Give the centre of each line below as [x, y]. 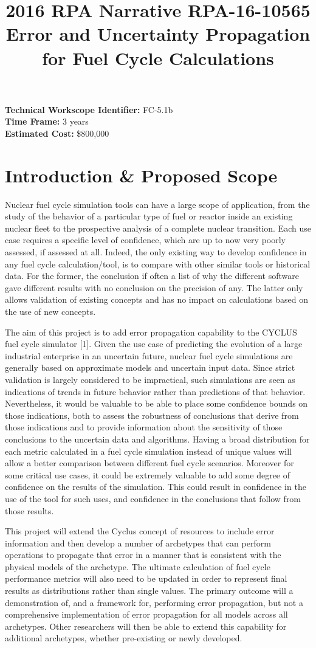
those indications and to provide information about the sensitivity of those [144, 427]
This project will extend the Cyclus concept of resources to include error [140, 531]
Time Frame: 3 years [47, 121]
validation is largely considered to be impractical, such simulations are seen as [150, 379]
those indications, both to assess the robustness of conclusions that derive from [152, 415]
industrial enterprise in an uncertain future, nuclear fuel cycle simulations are [149, 355]
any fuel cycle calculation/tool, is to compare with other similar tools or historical [158, 264]
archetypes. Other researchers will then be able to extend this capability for [146, 626]
